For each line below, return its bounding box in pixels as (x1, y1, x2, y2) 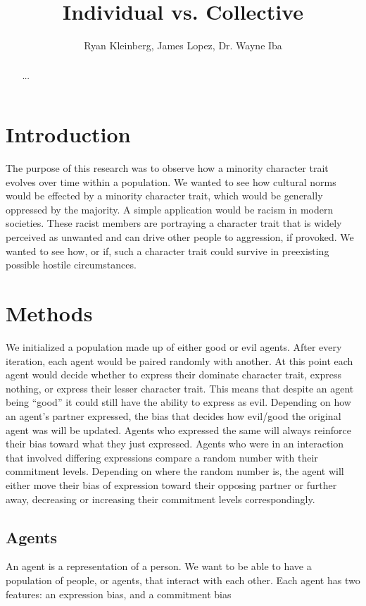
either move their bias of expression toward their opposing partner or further (6, 477, 337, 492)
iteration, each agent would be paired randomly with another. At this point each (6, 353, 353, 368)
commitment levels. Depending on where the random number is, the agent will (6, 464, 344, 478)
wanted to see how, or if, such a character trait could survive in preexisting (6, 243, 329, 258)
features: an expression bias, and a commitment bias (6, 586, 232, 601)
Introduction (6, 120, 131, 149)
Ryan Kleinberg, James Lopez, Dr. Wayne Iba (84, 38, 282, 53)
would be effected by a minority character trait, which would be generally (6, 188, 323, 203)
